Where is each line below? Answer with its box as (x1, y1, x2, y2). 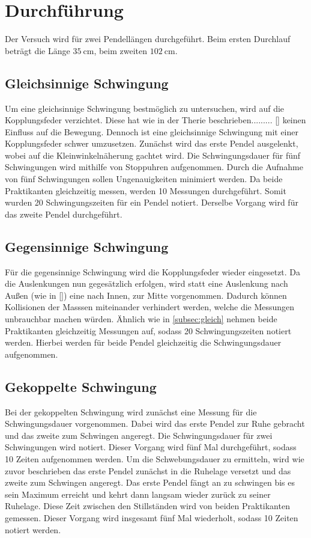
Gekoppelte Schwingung (5, 377, 157, 396)
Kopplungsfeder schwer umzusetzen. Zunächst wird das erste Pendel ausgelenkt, (5, 137, 298, 150)
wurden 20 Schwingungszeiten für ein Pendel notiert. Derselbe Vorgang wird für (5, 196, 298, 209)
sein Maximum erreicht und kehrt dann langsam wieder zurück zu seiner (5, 488, 271, 500)
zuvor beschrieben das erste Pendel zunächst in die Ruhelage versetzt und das (5, 464, 291, 477)
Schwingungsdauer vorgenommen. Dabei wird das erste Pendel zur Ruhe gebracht (5, 417, 305, 430)
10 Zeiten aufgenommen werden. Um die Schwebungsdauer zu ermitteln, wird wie (5, 452, 304, 465)
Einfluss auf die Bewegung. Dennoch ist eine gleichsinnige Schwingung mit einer (5, 125, 298, 138)
